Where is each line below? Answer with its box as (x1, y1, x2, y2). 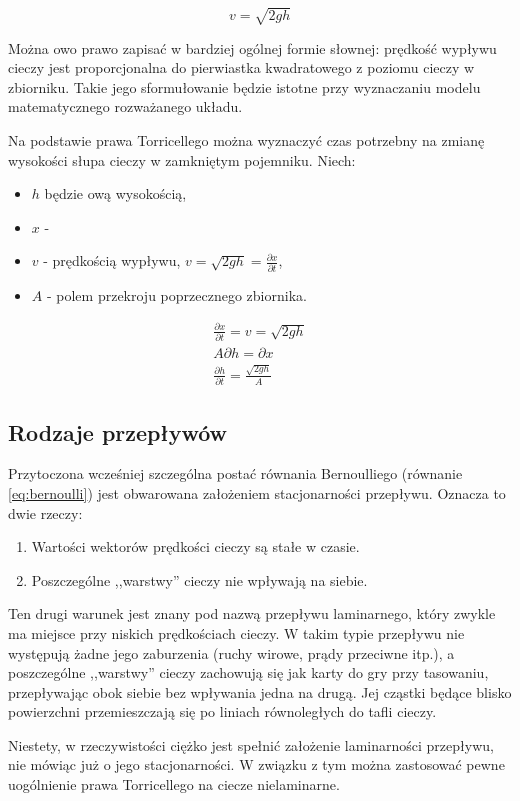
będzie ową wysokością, (44, 183, 187, 204)
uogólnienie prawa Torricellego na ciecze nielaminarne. (8, 774, 340, 795)
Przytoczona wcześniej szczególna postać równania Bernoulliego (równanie (8, 463, 463, 484)
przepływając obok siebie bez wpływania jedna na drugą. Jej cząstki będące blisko (8, 681, 512, 702)
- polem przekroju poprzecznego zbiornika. (46, 284, 307, 305)
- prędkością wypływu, (43, 250, 181, 271)
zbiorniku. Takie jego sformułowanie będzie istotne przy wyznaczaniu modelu (8, 76, 481, 97)
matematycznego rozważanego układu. (8, 96, 243, 117)
